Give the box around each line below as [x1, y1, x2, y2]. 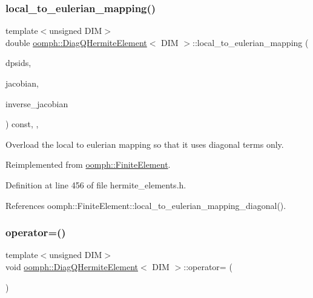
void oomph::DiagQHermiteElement [5, 260, 139, 273]
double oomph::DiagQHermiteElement [5, 36, 147, 48]
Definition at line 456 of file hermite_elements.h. [5, 178, 186, 191]
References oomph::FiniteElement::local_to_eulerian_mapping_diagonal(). [5, 199, 286, 211]
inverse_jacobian [5, 97, 68, 110]
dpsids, [5, 56, 31, 69]
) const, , [5, 118, 39, 130]
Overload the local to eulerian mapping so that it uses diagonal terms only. [5, 137, 284, 150]
